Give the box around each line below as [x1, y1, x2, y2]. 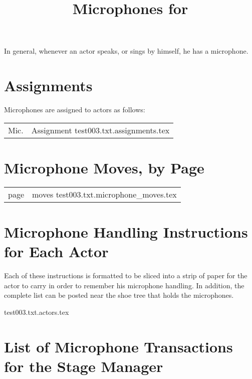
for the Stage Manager [4, 355, 163, 376]
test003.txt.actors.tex [4, 306, 69, 317]
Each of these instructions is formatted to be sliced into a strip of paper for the [4, 270, 247, 281]
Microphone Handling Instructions [4, 222, 248, 242]
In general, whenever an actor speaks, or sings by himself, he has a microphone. [4, 46, 248, 56]
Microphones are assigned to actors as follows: [4, 104, 145, 115]
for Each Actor [4, 241, 109, 262]
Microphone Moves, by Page [4, 157, 204, 177]
